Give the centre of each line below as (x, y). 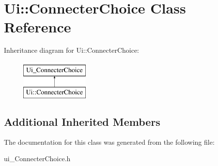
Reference (38, 27)
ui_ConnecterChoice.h (37, 158)
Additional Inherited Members (82, 122)
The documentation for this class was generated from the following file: (109, 142)
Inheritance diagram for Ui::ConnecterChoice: (72, 50)
